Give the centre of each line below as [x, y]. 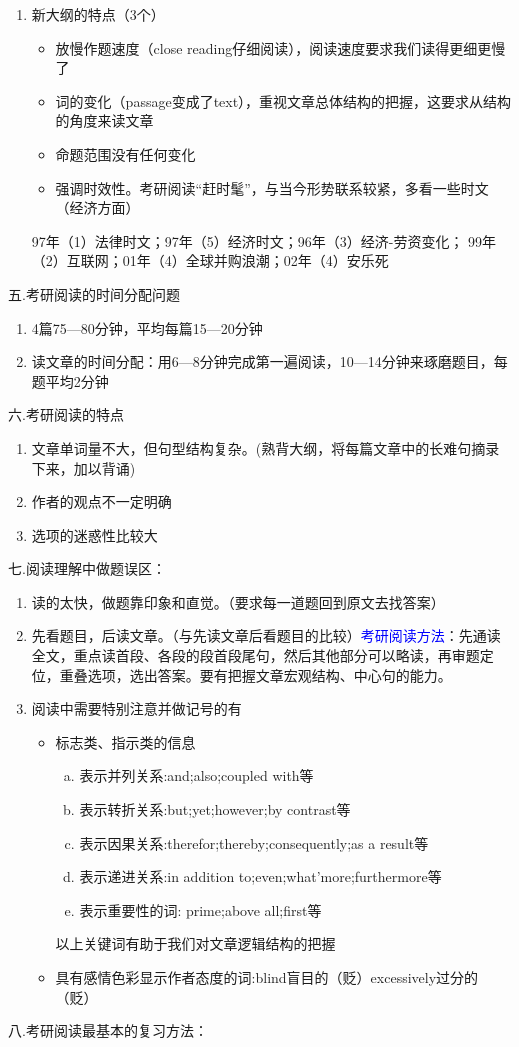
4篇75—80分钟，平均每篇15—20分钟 [147, 327]
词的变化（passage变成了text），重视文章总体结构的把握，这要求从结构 [283, 100]
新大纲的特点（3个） [98, 14]
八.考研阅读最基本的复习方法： [108, 1030]
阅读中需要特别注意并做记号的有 [136, 708]
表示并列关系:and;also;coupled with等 [196, 775]
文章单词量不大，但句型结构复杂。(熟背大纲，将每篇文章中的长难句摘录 [265, 447]
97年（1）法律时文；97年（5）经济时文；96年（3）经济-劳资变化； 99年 [264, 240]
